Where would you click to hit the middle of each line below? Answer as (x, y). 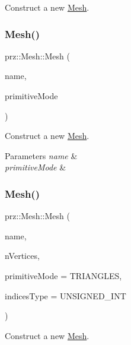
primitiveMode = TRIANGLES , (63, 275)
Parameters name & (41, 155)
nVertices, (22, 256)
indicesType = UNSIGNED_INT (65, 295)
